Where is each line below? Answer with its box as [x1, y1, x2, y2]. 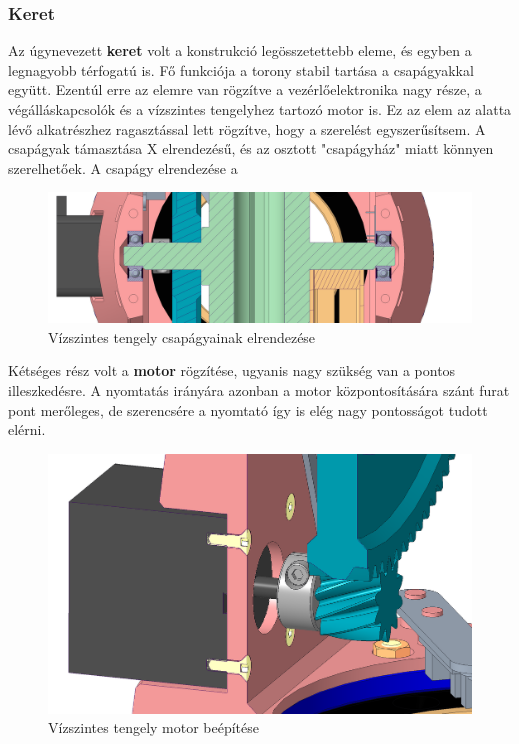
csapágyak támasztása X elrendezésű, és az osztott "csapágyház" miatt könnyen [8, 138, 494, 159]
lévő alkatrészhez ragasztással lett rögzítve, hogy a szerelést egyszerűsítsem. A [8, 118, 486, 139]
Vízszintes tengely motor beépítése [48, 717, 260, 738]
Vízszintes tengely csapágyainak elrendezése [48, 326, 316, 347]
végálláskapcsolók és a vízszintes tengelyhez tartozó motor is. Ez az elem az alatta [8, 99, 512, 119]
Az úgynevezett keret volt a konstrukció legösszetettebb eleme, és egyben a [8, 40, 472, 61]
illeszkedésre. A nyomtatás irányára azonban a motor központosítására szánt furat [8, 380, 510, 400]
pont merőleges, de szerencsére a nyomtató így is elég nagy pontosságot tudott [8, 399, 488, 420]
